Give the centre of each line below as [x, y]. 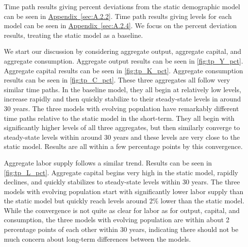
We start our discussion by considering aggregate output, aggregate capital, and [123, 51]
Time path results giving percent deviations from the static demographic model [122, 6]
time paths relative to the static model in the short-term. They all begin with [119, 118]
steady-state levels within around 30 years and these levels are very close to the [122, 137]
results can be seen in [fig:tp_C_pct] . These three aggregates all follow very [117, 80]
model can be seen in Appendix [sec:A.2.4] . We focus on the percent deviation [120, 25]
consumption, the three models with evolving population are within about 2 [117, 220]
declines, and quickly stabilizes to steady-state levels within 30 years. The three [122, 182]
